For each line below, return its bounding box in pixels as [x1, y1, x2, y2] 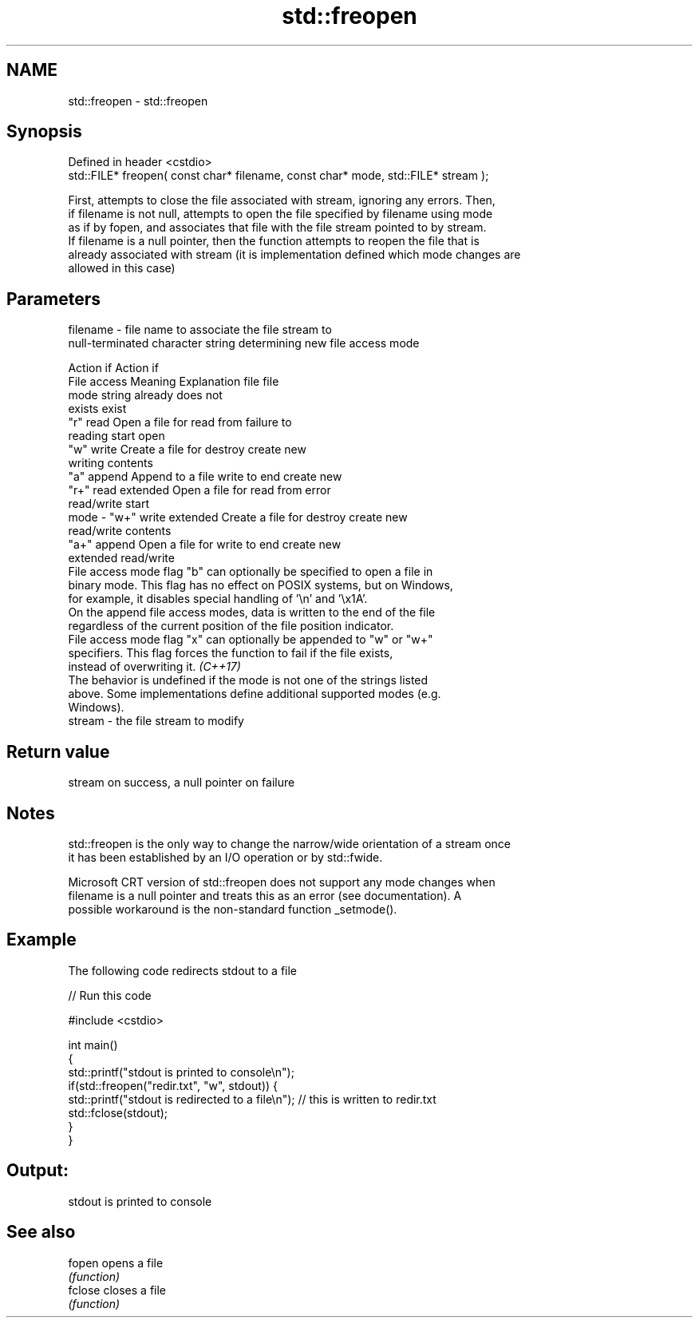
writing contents [68, 456, 153, 470]
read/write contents [68, 524, 172, 538]
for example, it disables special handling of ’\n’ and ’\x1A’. [68, 592, 368, 606]
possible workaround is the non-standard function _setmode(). [68, 902, 397, 916]
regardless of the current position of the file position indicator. [68, 619, 394, 633]
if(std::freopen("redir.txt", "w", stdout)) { [68, 1078, 278, 1092]
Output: [6, 1160, 69, 1181]
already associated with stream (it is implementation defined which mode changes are [68, 248, 521, 262]
